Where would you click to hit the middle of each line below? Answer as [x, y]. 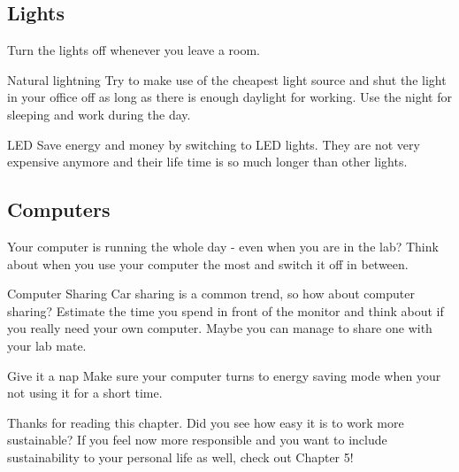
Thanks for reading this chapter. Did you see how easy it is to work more [206, 422]
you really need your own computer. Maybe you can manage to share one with [220, 328]
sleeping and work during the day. [99, 114]
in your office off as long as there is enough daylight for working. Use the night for [229, 97]
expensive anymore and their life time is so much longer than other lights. [207, 162]
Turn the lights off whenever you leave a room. [134, 50]
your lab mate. [47, 345]
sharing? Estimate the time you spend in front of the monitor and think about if [226, 310]
